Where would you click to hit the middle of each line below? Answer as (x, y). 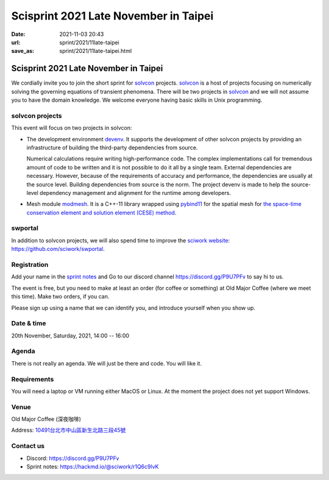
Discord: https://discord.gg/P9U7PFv (73, 458)
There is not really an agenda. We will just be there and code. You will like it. (107, 363)
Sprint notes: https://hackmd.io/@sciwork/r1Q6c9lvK (93, 467)
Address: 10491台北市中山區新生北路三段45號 (69, 430)
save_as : (23, 51)
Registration (30, 264)
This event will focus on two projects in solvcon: (72, 128)
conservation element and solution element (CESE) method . (101, 213)
